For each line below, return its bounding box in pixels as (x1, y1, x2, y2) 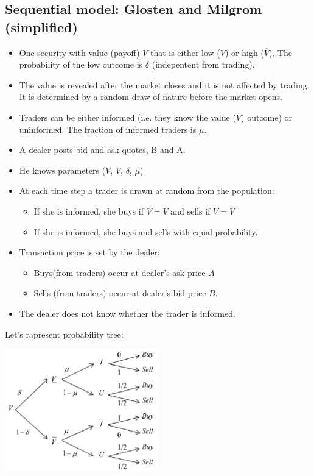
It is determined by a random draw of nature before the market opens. (19, 90, 282, 103)
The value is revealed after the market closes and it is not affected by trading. (19, 78, 310, 91)
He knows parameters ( (19, 163, 106, 176)
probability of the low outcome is (19, 58, 143, 71)
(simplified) (5, 17, 78, 36)
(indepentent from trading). (152, 58, 255, 71)
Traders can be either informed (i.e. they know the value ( (19, 110, 236, 123)
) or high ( (225, 46, 264, 59)
